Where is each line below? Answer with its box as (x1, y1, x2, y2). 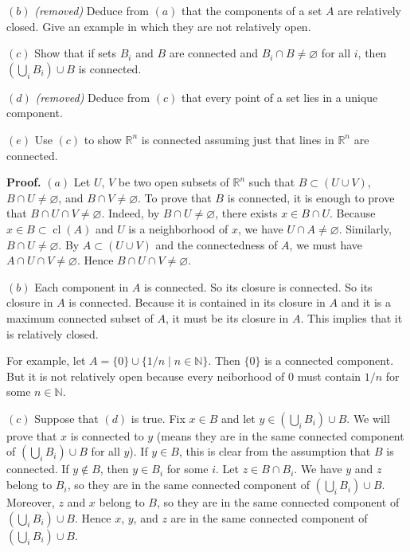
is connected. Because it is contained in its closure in (68, 294, 326, 311)
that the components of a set (182, 2, 322, 18)
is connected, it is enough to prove (227, 189, 395, 206)
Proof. (6, 174, 41, 190)
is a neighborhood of (128, 220, 228, 237)
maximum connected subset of (6, 309, 154, 326)
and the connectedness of (155, 236, 278, 253)
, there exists (215, 205, 278, 221)
